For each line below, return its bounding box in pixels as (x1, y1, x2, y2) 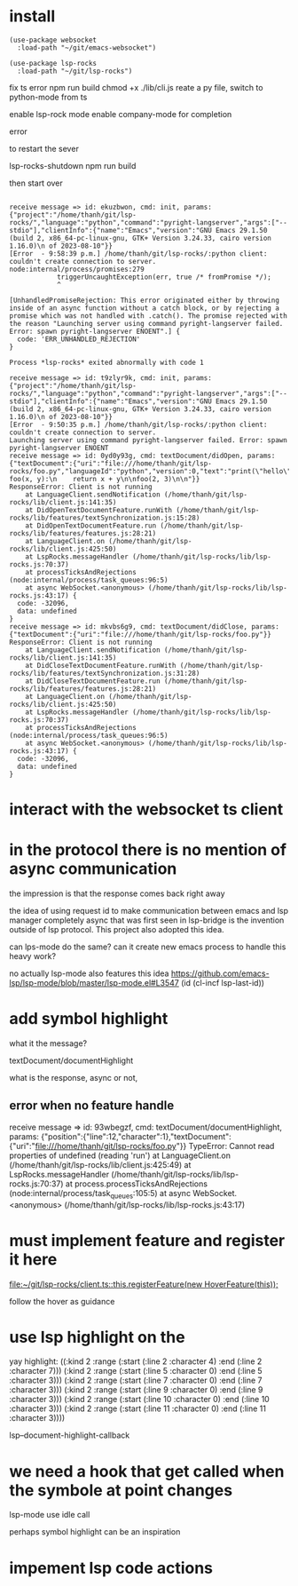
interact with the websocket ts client (9, 799, 284, 820)
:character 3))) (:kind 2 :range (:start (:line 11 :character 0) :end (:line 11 (9, 1403, 266, 1414)
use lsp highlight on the (9, 1327, 185, 1347)
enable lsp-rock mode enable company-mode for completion (9, 108, 232, 119)
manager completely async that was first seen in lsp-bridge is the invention (9, 915, 285, 925)
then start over (9, 178, 64, 188)
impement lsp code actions (9, 1558, 214, 1578)
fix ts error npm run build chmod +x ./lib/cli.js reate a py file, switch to (9, 82, 263, 92)
